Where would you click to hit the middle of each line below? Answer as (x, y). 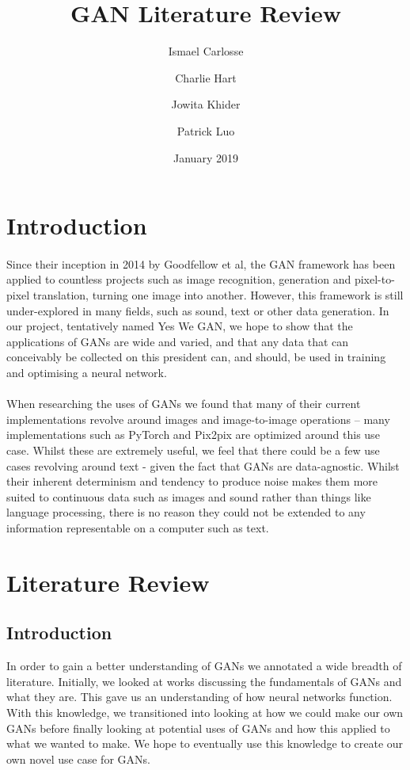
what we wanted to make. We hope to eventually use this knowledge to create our (205, 743)
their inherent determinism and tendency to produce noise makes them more (192, 481)
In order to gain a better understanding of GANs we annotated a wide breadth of (204, 666)
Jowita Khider (206, 104)
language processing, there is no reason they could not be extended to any (186, 512)
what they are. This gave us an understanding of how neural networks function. (199, 697)
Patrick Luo (206, 130)
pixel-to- (374, 279)
